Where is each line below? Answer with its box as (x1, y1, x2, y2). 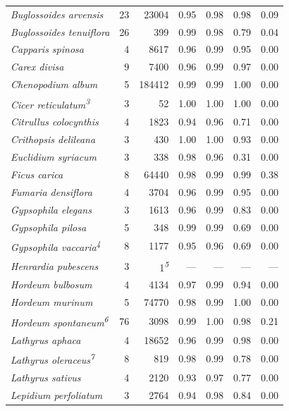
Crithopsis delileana (11, 132, 96, 147)
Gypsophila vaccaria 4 (11, 238, 101, 254)
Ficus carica (11, 167, 63, 181)
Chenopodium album (11, 77, 98, 92)
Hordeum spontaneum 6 (11, 313, 109, 329)
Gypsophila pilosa (11, 219, 87, 234)
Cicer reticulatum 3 (11, 94, 90, 111)
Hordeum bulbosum (11, 277, 92, 292)
